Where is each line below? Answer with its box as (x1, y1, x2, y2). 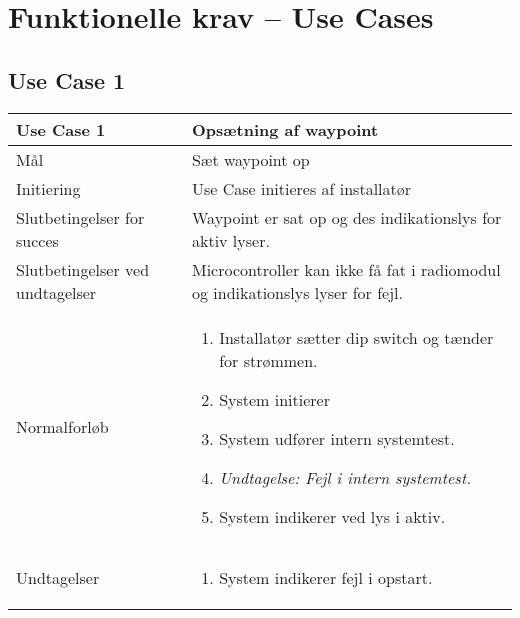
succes (16, 228, 59, 252)
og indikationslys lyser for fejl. (191, 280, 404, 304)
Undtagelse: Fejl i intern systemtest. (219, 465, 472, 489)
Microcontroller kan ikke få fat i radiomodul (191, 257, 501, 281)
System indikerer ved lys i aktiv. (219, 504, 446, 528)
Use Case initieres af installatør (191, 176, 412, 200)
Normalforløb (16, 415, 109, 439)
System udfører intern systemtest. (219, 426, 455, 450)
